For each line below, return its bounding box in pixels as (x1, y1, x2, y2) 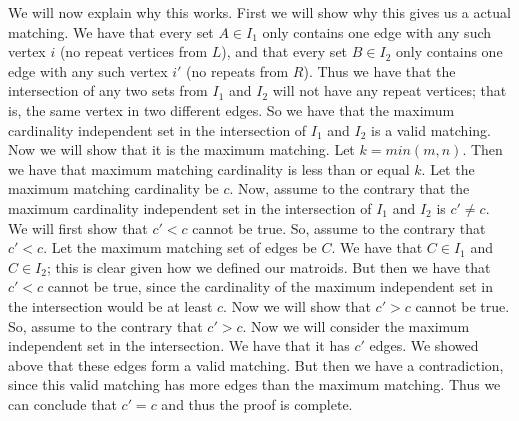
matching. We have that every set (8, 21, 214, 42)
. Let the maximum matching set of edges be (43, 237, 317, 258)
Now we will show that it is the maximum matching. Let (8, 139, 355, 160)
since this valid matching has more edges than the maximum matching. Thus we (8, 374, 501, 395)
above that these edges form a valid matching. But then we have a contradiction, (8, 354, 504, 375)
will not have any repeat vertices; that (272, 80, 507, 101)
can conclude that (8, 393, 117, 414)
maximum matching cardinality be (8, 178, 219, 199)
